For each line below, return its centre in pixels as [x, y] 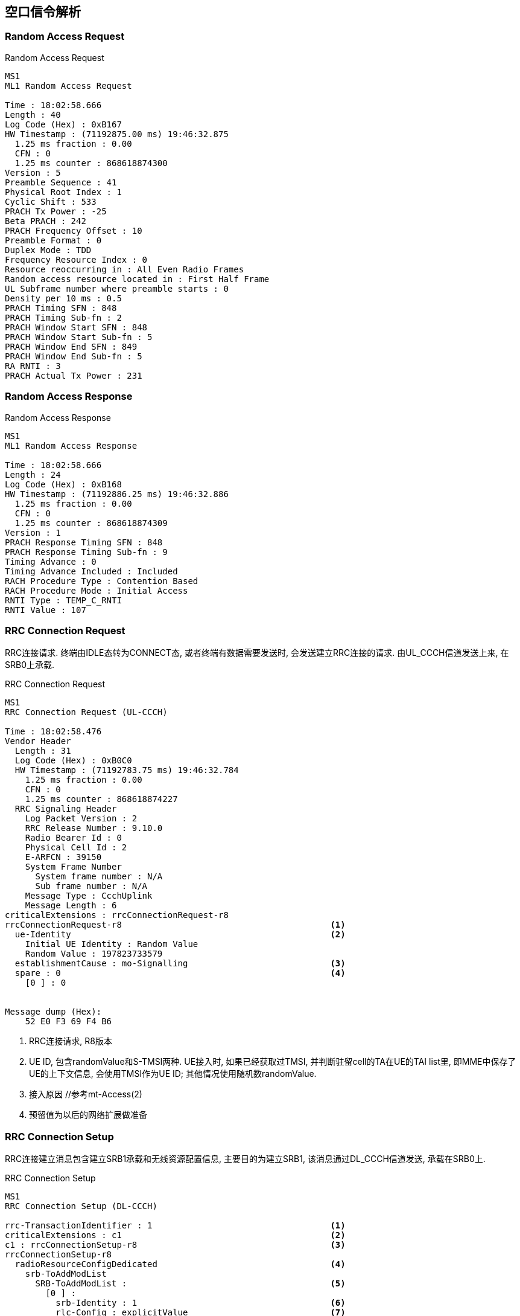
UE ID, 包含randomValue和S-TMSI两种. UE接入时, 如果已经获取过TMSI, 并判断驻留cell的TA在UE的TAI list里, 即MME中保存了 [273, 1062]
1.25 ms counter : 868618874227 [101, 799]
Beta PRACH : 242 [46, 221]
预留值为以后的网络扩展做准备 [88, 1115]
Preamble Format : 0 [53, 240]
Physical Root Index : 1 [63, 192]
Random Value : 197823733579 [94, 954]
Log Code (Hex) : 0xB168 [63, 484]
